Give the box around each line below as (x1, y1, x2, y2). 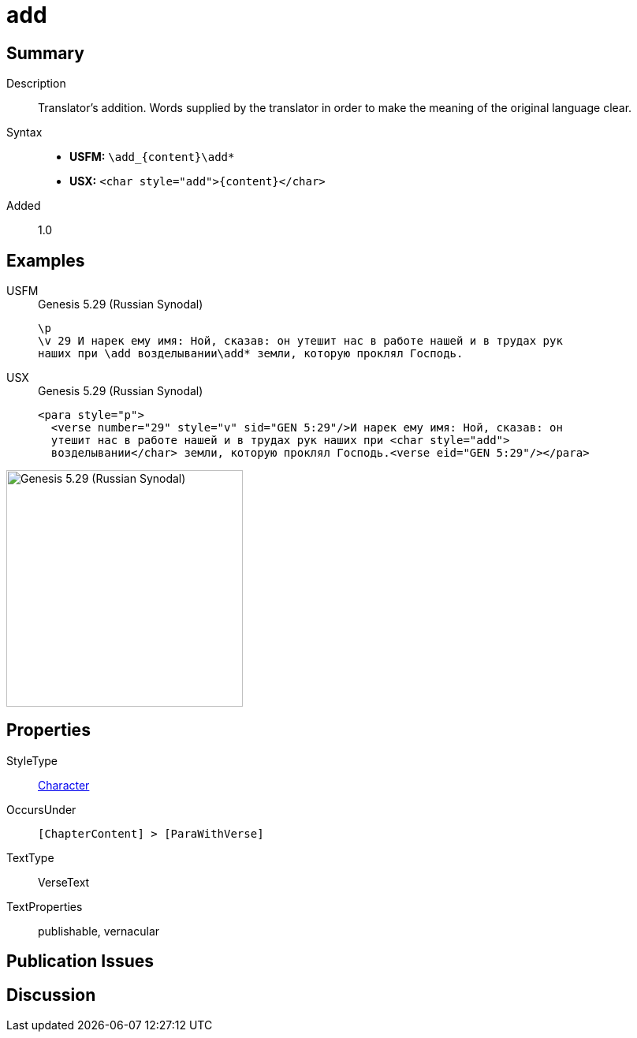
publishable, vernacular (38, 924, 160, 938)
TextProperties (6, 899, 83, 913)
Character (38, 778, 90, 792)
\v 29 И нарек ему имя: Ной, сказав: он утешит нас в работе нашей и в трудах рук (38, 334, 563, 348)
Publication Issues (6, 951, 155, 972)
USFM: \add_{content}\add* (69, 150, 235, 164)
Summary (6, 43, 84, 63)
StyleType (6, 753, 58, 767)
